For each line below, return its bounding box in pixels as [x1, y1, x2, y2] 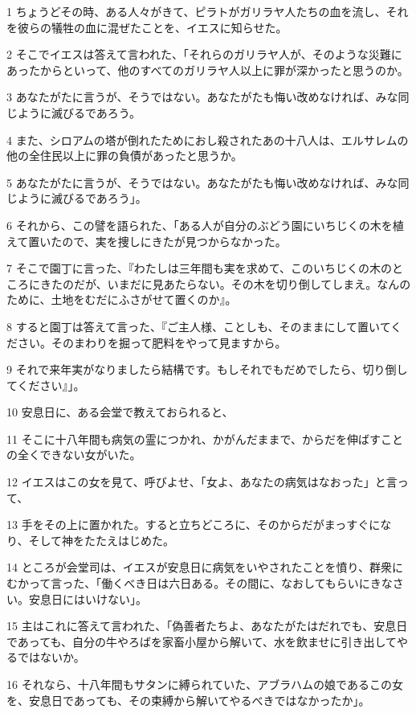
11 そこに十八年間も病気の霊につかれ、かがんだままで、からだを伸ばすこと [6, 430, 403, 447]
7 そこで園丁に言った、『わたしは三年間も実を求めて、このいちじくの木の [6, 260, 392, 277]
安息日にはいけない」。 [28, 590, 147, 607]
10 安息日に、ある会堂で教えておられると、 [6, 404, 234, 420]
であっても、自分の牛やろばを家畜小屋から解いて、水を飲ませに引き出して [6, 633, 398, 649]
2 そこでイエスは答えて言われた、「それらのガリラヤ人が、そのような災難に [6, 46, 402, 63]
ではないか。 [17, 649, 85, 666]
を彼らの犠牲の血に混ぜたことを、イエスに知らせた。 [6, 18, 288, 35]
